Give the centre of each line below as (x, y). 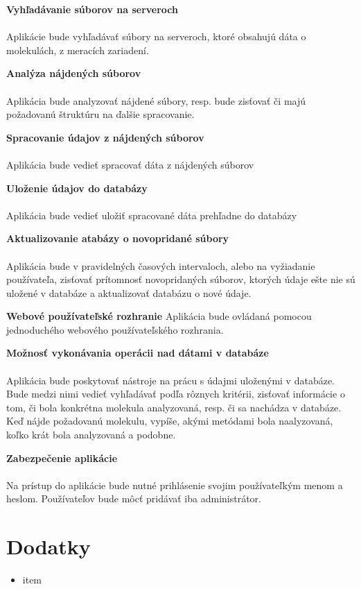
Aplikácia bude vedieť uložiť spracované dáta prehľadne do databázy (152, 215)
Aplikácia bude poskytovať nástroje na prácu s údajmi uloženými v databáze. (171, 380)
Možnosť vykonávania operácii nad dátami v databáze (138, 353)
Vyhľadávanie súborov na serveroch (93, 9)
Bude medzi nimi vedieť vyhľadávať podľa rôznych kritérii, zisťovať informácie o (176, 394)
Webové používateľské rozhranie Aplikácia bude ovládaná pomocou (159, 316)
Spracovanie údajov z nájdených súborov (105, 137)
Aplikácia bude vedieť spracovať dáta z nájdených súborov (130, 164)
